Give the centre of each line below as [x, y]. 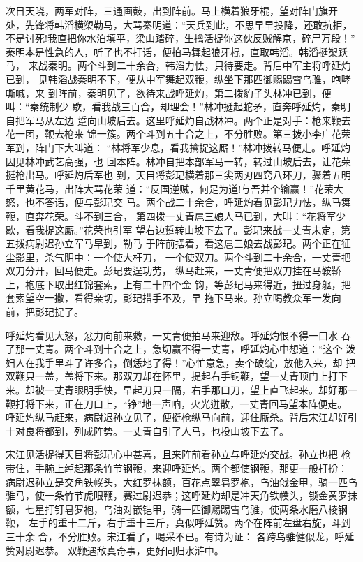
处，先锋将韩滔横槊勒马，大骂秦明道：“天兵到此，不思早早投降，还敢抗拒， [179, 24]
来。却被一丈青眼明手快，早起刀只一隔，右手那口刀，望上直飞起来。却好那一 [181, 390]
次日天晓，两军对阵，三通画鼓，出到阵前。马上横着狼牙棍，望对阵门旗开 [172, 10]
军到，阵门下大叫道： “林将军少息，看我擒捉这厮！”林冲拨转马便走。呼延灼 [178, 147]
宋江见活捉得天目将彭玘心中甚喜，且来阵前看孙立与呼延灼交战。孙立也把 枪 [178, 454]
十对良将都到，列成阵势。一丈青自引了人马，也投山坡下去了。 [147, 430]
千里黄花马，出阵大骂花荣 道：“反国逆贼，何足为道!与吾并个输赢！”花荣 [170, 188]
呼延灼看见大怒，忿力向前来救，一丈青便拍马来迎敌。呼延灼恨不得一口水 [172, 335]
